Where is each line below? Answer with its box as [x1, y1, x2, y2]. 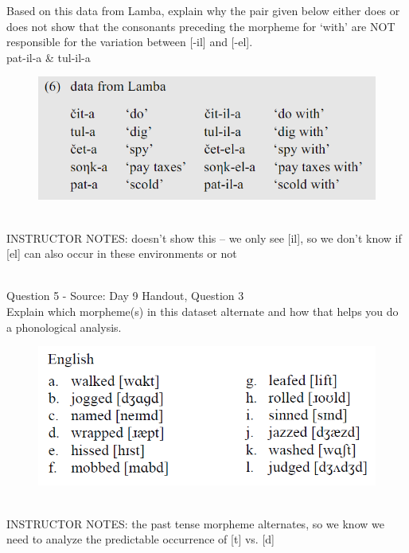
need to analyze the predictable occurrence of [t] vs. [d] [6, 531, 275, 547]
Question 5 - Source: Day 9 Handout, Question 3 [6, 287, 244, 304]
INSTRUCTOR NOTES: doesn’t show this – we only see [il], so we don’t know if [6, 229, 402, 246]
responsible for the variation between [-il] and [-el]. [6, 33, 253, 50]
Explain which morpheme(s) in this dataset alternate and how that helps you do [6, 302, 399, 319]
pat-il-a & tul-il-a [6, 49, 91, 65]
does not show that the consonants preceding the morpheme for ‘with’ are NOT [6, 18, 395, 34]
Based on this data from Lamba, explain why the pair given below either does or [6, 2, 400, 18]
